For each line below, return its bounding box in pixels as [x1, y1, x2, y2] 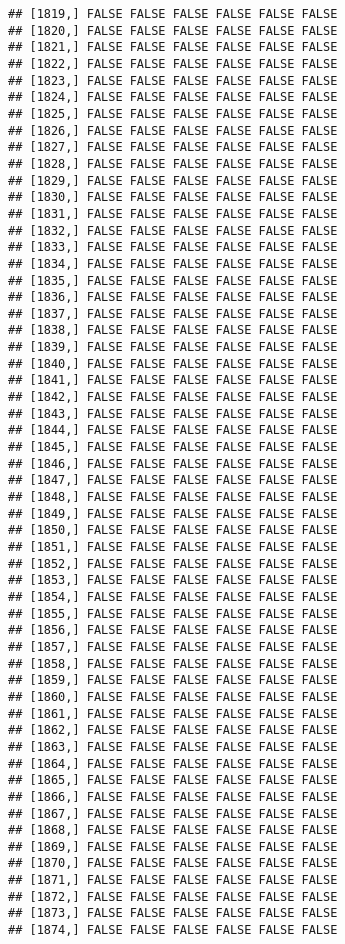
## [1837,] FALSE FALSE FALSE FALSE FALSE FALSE [8, 306, 338, 321]
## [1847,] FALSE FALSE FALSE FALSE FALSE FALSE [8, 473, 338, 488]
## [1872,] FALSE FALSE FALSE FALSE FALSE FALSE [8, 889, 338, 904]
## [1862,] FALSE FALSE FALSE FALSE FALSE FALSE [8, 723, 338, 738]
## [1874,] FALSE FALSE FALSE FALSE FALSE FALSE [8, 923, 338, 938]
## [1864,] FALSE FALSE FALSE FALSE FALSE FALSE [8, 756, 338, 771]
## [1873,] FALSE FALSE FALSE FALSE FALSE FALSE [8, 906, 338, 921]
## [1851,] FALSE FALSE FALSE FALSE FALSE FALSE [8, 540, 338, 554]
